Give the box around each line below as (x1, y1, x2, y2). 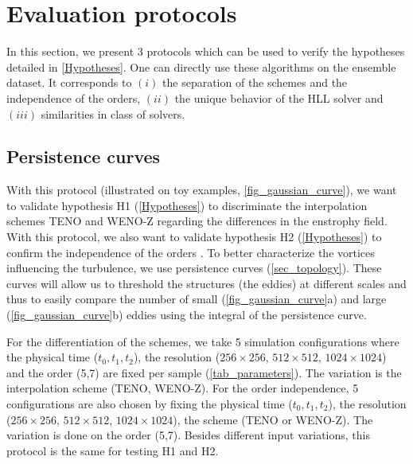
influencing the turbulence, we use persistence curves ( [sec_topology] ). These (6, 259, 382, 276)
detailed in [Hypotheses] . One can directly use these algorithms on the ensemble (6, 58, 396, 75)
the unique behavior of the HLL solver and (174, 89, 384, 106)
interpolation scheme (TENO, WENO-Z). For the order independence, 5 (6, 380, 359, 396)
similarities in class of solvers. (41, 105, 185, 122)
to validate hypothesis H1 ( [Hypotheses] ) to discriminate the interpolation (6, 197, 368, 213)
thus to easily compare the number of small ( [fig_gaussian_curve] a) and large (6, 290, 387, 307)
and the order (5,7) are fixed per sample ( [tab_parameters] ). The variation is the (6, 364, 402, 380)
